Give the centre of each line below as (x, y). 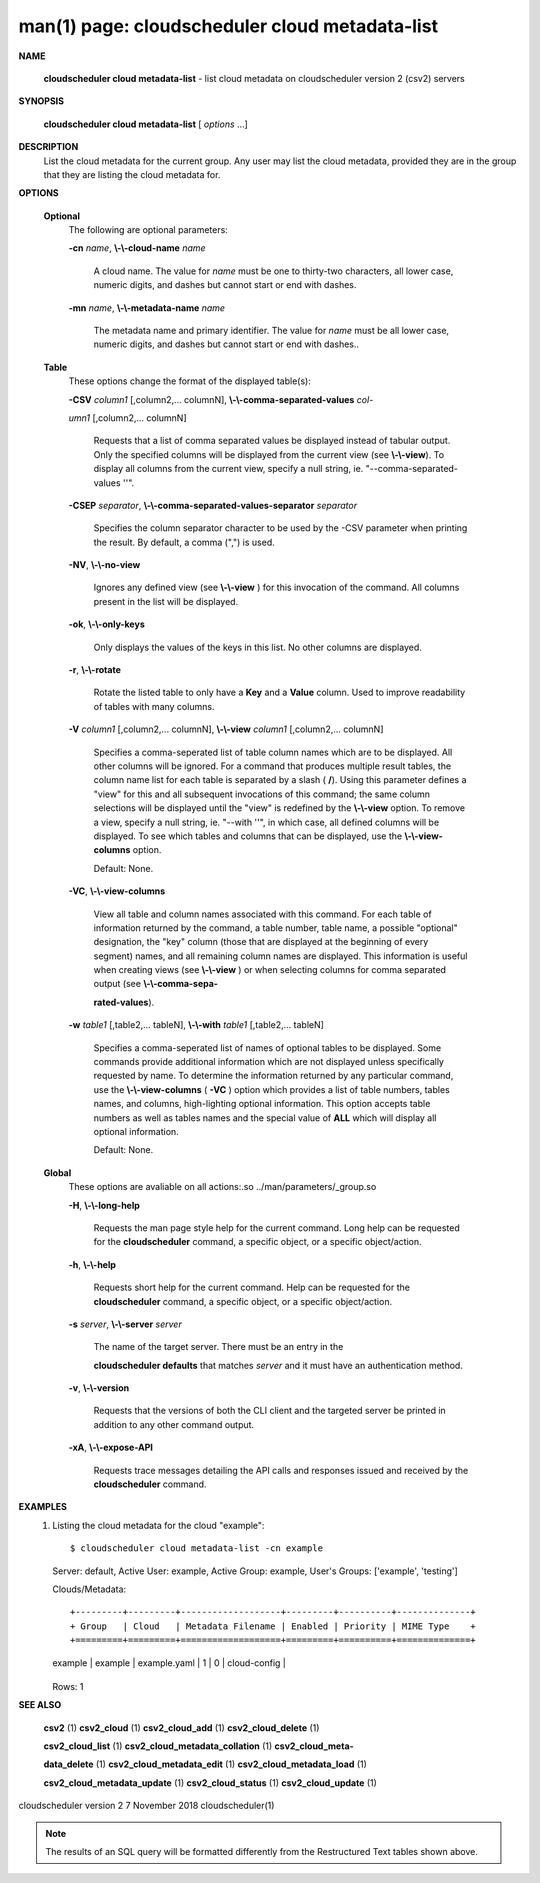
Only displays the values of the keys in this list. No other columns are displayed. (257, 647)
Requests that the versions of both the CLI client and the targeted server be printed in (270, 1411)
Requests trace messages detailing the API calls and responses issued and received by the (281, 1470)
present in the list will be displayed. (166, 601)
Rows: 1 (68, 1686)
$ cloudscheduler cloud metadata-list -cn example (197, 1548)
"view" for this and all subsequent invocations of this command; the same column (261, 794)
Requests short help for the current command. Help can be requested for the (251, 1287)
